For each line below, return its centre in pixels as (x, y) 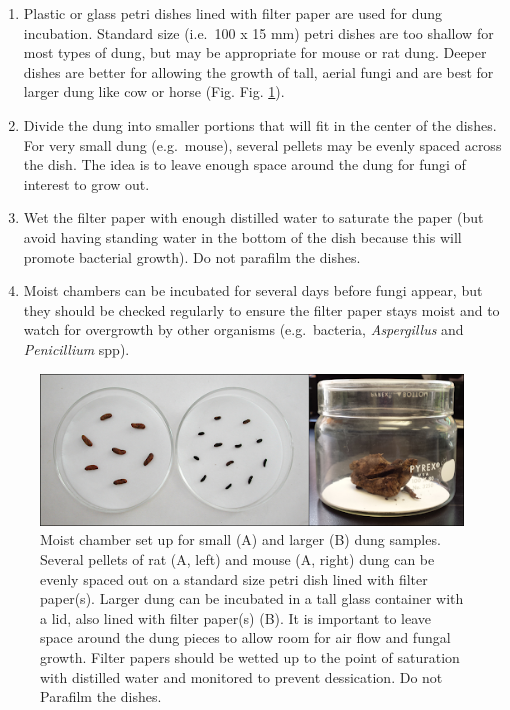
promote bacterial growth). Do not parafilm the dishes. (192, 256)
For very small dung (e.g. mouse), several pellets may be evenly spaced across (262, 144)
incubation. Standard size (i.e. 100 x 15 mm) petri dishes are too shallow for (258, 32)
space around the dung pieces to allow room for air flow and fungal (245, 637)
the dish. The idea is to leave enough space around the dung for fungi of (244, 164)
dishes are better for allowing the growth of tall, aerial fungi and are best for (258, 71)
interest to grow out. (86, 183)
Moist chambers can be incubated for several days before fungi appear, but (253, 290)
